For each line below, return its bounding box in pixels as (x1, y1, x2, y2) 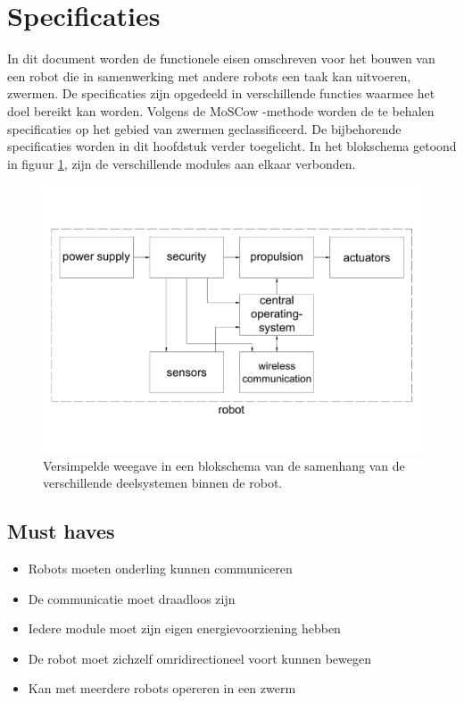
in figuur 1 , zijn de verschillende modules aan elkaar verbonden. (7, 154, 356, 172)
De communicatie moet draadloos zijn (28, 589, 236, 607)
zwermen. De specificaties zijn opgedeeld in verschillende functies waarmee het (7, 84, 435, 103)
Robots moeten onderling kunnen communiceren (28, 559, 293, 578)
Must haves (7, 517, 115, 545)
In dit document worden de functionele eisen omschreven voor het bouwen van (7, 49, 435, 68)
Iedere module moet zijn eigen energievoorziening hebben (28, 619, 341, 638)
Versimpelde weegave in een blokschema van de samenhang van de (43, 456, 405, 474)
